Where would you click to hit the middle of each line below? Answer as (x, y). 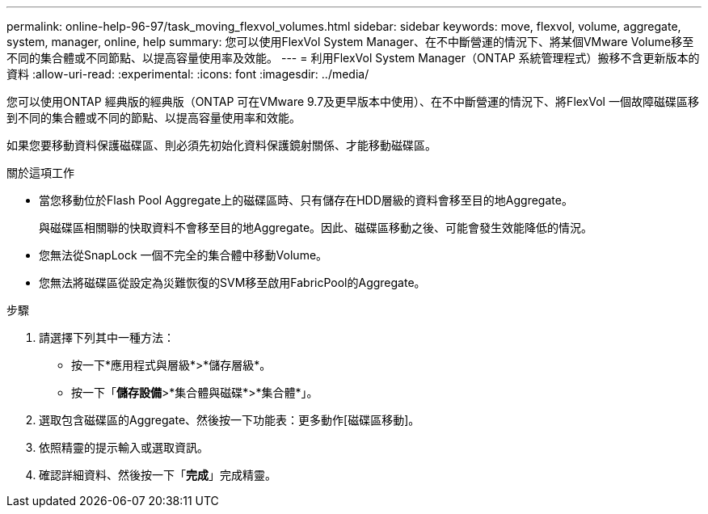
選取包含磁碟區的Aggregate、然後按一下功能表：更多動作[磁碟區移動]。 (230, 420)
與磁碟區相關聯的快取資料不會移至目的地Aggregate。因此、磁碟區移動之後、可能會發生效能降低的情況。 (316, 228)
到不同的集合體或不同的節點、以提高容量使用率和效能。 (154, 118)
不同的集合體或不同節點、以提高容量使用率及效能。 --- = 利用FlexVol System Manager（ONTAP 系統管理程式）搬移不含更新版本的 (353, 58)
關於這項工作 (40, 173)
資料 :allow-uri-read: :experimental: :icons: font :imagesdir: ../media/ (188, 74)
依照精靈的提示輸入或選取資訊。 (124, 447)
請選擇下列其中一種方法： (107, 337)
